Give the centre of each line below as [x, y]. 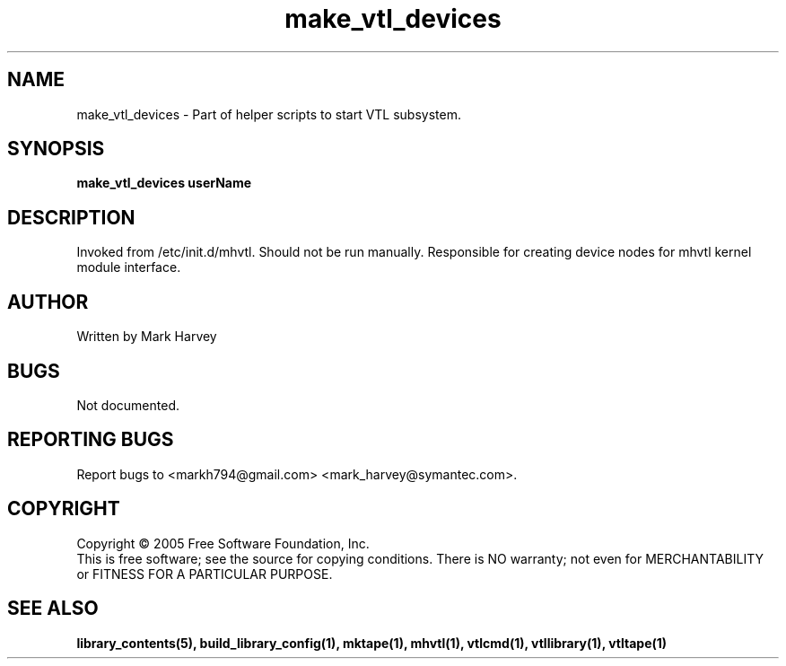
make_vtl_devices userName [164, 183]
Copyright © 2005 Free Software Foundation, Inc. [223, 543]
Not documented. [128, 405]
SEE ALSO [53, 609]
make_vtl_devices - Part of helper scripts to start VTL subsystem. [269, 114]
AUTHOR [48, 302]
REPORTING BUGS [91, 440]
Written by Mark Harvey [147, 337]
